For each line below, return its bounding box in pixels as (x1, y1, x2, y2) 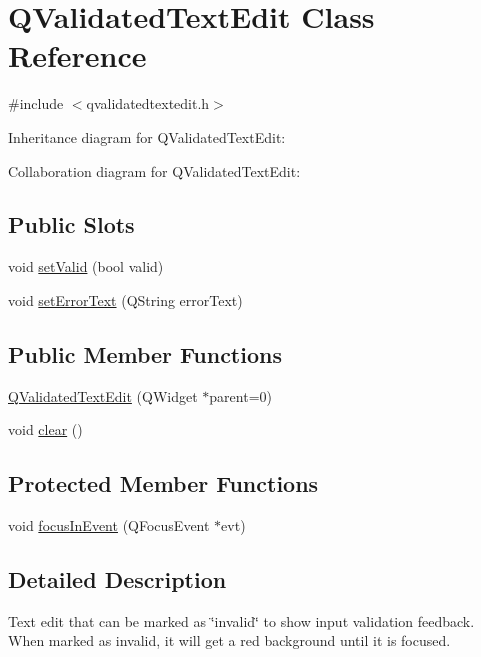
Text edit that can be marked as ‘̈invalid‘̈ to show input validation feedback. (8, 610, 475, 631)
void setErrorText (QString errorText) (8, 289, 243, 310)
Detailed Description (8, 564, 227, 595)
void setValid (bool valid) (8, 256, 164, 277)
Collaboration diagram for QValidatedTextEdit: (8, 160, 301, 181)
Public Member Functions (8, 338, 282, 369)
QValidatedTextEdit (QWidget (8, 385, 198, 406)
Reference (8, 35, 147, 76)
